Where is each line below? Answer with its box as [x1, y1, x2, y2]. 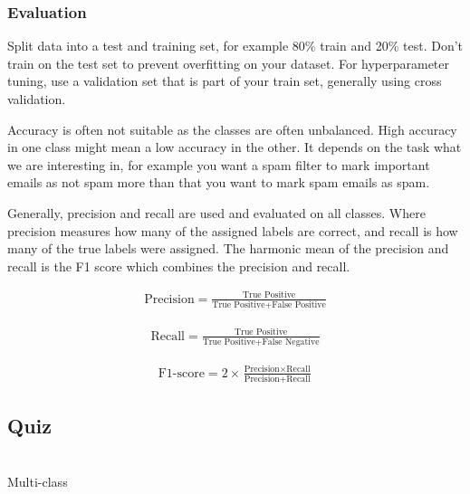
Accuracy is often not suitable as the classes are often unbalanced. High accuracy [7, 119, 457, 138]
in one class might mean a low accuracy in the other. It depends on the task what [7, 138, 462, 157]
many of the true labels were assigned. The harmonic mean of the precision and [7, 239, 449, 258]
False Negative [262, 337, 320, 347]
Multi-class [7, 471, 68, 490]
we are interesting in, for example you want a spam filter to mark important [7, 155, 430, 174]
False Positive [272, 300, 326, 310]
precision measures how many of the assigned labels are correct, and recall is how [7, 221, 458, 240]
